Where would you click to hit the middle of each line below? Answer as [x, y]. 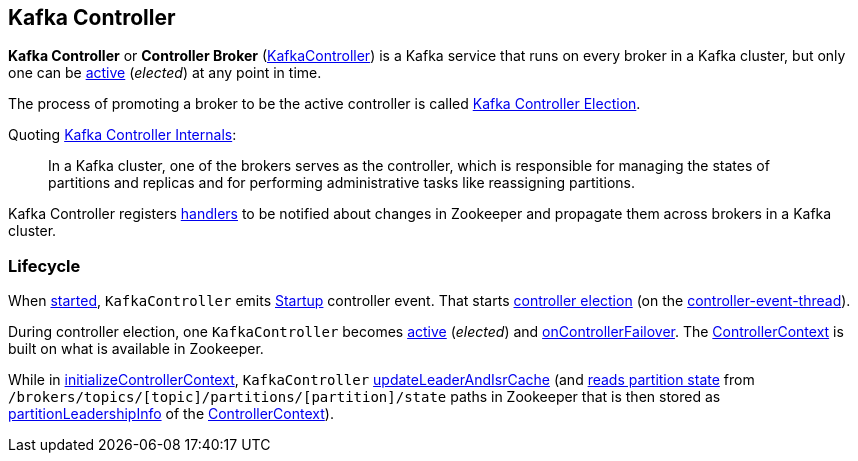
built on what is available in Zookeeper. [136, 349]
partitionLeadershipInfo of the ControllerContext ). [171, 414]
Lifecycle [44, 265]
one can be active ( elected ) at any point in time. [165, 73]
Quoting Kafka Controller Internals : [122, 135]
